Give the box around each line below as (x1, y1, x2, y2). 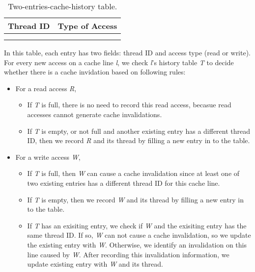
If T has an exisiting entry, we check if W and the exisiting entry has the (27, 220, 247, 230)
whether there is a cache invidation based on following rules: (4, 67, 186, 77)
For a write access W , (15, 151, 81, 162)
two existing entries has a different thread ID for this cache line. (27, 177, 220, 188)
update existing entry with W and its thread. (27, 259, 163, 269)
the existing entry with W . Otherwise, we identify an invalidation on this (27, 239, 247, 249)
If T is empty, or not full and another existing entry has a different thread (27, 125, 251, 136)
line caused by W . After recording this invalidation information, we (27, 249, 229, 259)
